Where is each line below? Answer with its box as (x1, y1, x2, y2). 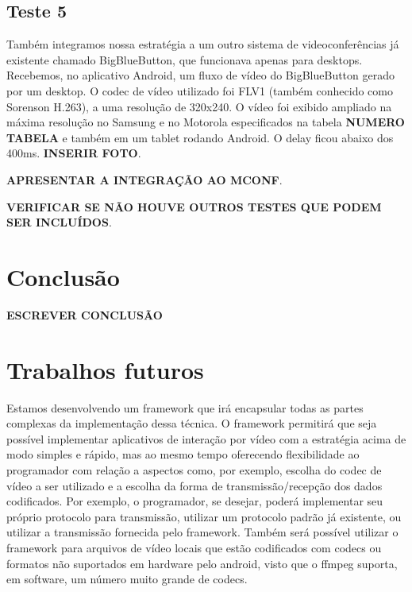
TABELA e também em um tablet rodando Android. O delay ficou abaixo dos (6, 129, 394, 145)
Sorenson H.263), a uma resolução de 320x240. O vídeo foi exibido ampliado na (6, 98, 392, 114)
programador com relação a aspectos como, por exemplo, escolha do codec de (6, 461, 382, 478)
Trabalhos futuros (6, 353, 204, 385)
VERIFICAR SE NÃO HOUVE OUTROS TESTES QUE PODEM (6, 198, 382, 215)
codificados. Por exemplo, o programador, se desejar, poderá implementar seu (6, 493, 383, 509)
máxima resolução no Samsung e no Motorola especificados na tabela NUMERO (6, 114, 405, 130)
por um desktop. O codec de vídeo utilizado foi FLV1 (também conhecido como (6, 82, 393, 99)
